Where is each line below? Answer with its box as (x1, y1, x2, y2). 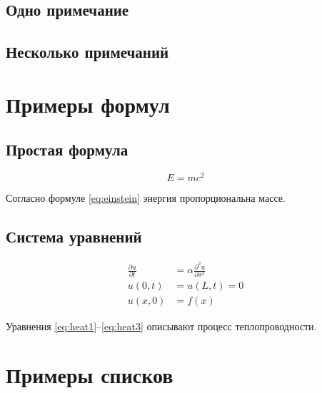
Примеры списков (6, 360, 173, 389)
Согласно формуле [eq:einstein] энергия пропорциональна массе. (6, 190, 286, 205)
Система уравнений (6, 225, 142, 247)
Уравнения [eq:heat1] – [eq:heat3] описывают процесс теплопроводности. (6, 318, 317, 333)
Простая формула (6, 138, 129, 160)
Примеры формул (6, 89, 170, 118)
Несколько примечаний (6, 41, 169, 63)
